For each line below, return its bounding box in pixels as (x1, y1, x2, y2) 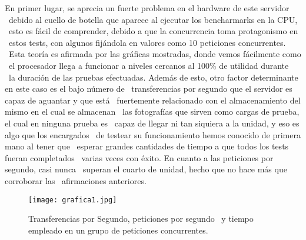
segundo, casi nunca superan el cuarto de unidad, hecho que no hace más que (5, 163, 287, 175)
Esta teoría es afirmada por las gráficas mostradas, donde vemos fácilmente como (8, 48, 301, 60)
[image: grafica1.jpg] (28, 195, 117, 204)
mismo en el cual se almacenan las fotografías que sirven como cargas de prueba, (5, 105, 300, 118)
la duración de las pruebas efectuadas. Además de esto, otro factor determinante (8, 71, 298, 83)
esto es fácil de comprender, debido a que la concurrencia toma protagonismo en (8, 25, 298, 37)
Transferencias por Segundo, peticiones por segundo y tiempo (28, 212, 254, 225)
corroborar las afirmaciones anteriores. (5, 174, 147, 186)
